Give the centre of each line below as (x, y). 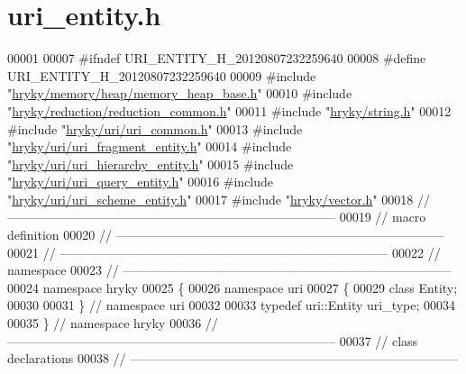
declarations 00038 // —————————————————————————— (233, 358)
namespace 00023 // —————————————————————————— (229, 270)
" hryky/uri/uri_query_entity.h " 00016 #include (141, 182)
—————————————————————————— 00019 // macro (217, 217)
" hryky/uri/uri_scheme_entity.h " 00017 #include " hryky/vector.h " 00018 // (219, 199)
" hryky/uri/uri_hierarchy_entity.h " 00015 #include (151, 164)
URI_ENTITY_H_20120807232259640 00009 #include (162, 75)
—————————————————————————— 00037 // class (213, 340)
